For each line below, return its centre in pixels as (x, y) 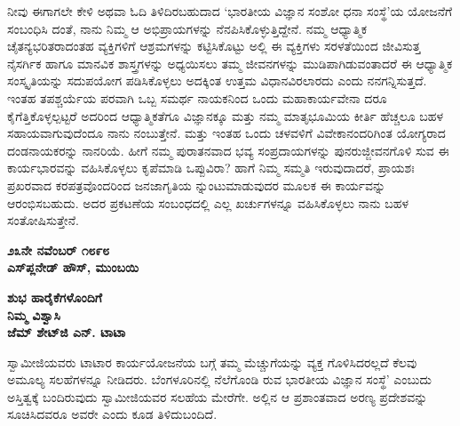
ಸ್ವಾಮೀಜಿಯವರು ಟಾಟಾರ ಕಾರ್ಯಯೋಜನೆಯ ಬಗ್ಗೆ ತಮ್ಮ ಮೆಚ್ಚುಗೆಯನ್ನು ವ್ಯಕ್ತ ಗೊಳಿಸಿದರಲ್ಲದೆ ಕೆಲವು (212, 362)
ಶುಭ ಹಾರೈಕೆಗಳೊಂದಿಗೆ (55, 297)
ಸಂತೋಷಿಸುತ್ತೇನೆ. (43, 220)
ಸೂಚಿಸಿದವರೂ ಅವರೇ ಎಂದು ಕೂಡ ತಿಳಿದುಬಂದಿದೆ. (112, 414)
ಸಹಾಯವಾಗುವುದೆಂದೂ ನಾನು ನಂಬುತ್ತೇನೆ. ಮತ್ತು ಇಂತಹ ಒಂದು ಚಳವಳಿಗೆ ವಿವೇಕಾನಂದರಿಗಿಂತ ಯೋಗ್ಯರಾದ (226, 133)
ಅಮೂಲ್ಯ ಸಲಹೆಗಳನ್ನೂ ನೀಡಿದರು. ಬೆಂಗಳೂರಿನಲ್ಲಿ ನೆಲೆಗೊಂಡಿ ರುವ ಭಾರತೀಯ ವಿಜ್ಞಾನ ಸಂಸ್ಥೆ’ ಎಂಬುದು (219, 379)
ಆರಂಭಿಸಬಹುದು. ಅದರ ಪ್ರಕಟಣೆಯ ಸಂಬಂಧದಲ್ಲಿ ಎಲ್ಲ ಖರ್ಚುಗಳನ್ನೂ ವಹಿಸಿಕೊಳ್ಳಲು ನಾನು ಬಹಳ (208, 202)
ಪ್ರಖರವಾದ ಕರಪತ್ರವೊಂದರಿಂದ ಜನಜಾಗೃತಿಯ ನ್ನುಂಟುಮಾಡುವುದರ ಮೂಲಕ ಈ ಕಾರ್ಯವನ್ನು (197, 185)
